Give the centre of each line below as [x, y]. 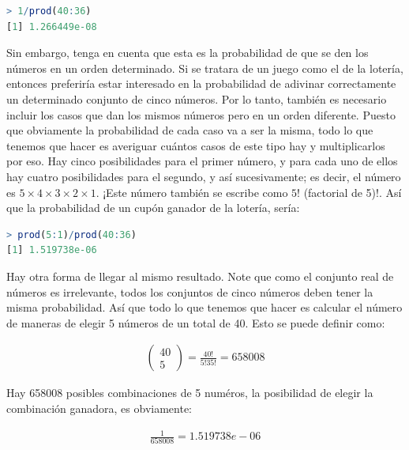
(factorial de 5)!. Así [353, 192]
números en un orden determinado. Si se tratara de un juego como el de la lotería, [205, 68]
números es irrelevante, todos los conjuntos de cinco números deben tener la [190, 291]
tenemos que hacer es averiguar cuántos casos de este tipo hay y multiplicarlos [196, 145]
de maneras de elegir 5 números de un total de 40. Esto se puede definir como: [196, 322]
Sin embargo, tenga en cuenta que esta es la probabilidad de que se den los [188, 53]
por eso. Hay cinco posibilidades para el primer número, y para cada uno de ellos [202, 161]
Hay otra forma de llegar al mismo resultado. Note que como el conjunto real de [200, 276]
